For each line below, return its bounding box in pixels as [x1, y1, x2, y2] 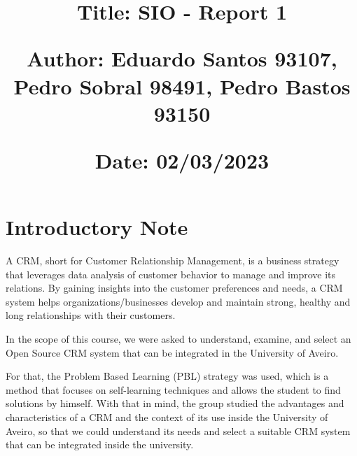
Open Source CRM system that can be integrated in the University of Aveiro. [6, 345, 339, 359]
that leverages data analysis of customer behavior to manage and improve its [6, 266, 336, 281]
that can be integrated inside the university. [6, 437, 194, 452]
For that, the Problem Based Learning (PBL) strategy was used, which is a [6, 369, 329, 383]
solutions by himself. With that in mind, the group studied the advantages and [6, 396, 344, 411]
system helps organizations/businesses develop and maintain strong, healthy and [6, 294, 351, 308]
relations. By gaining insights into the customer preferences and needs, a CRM [6, 280, 343, 295]
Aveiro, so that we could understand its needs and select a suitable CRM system [6, 423, 351, 438]
